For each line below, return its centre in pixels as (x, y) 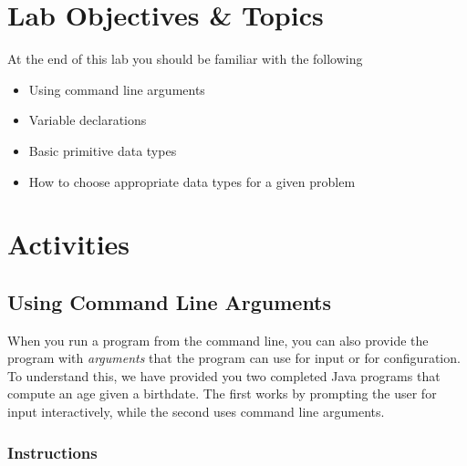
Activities (69, 244)
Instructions (52, 452)
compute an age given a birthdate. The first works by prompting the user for (222, 394)
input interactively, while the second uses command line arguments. (196, 412)
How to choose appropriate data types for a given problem (192, 181)
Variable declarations (88, 120)
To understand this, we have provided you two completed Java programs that (224, 375)
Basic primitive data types (103, 150)
